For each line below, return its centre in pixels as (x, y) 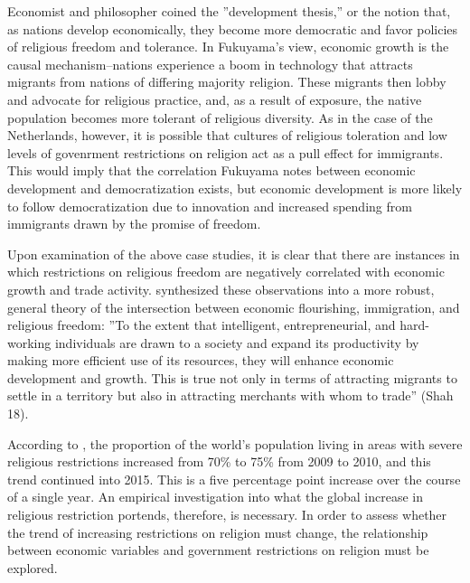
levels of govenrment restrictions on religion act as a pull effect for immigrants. (226, 152)
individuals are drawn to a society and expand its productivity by (237, 342)
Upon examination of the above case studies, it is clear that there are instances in (234, 254)
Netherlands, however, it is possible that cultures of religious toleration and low (227, 135)
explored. (33, 567)
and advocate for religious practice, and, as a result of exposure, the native (215, 99)
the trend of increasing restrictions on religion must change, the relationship (218, 532)
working (29, 342)
